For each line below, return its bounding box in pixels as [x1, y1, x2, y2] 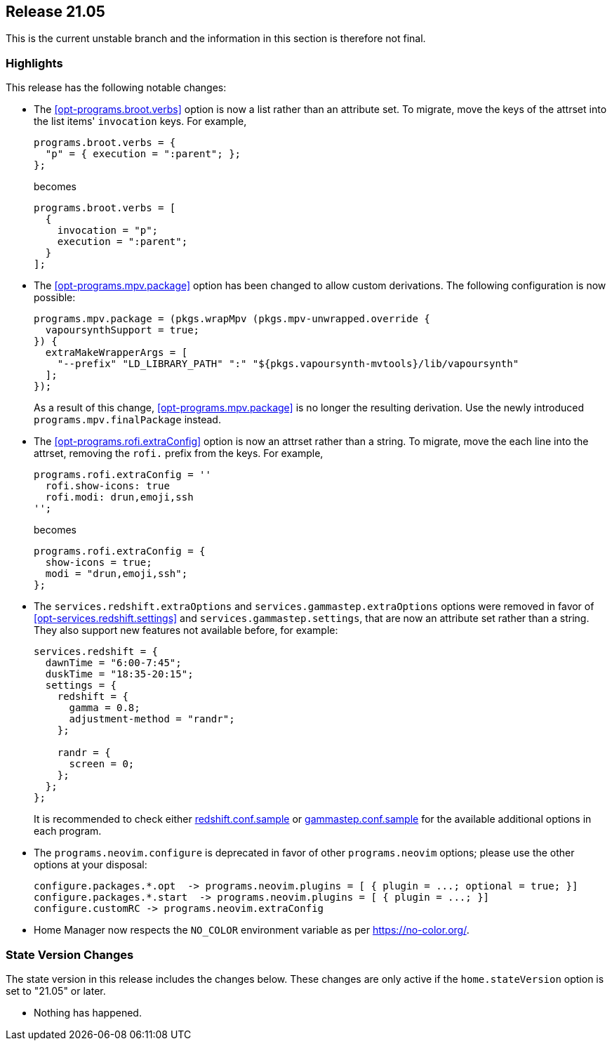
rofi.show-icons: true [45, 480, 170, 492]
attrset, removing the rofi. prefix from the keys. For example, [34, 447, 324, 460]
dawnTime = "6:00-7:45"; [45, 657, 182, 669]
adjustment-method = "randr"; [69, 713, 235, 725]
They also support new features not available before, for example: [34, 624, 338, 637]
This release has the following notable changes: [6, 81, 227, 94]
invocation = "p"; [57, 225, 159, 237]
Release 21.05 [6, 3, 105, 20]
